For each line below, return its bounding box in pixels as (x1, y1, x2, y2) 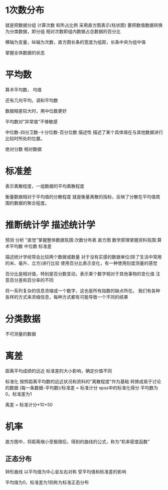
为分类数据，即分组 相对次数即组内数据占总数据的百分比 (5, 28, 121, 34)
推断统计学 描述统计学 (5, 219, 95, 230)
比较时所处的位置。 (5, 135, 45, 141)
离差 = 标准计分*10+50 (5, 401, 53, 407)
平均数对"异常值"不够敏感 (5, 118, 58, 124)
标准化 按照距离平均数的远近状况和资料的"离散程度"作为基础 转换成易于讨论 (5, 378, 161, 384)
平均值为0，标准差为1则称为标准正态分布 (5, 479, 89, 485)
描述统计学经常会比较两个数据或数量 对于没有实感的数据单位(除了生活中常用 (5, 254, 162, 260)
